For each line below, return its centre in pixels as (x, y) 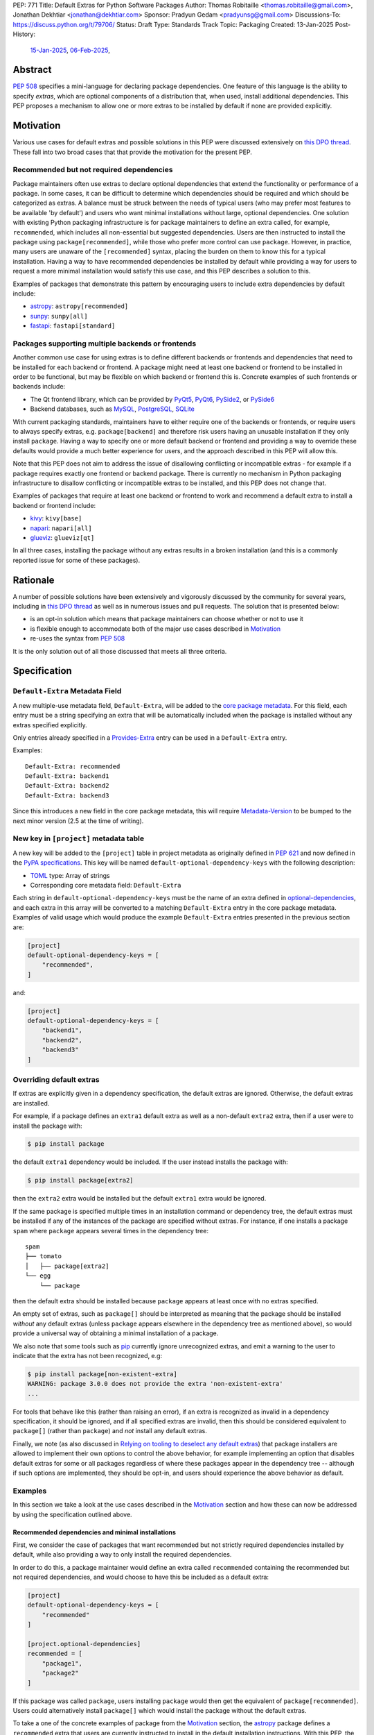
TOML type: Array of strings (70, 875)
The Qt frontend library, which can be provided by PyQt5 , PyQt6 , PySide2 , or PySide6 (152, 399)
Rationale (34, 580)
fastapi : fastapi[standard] (73, 325)
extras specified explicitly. (50, 725)
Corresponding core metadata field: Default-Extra (106, 885)
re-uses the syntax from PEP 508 (78, 638)
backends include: (39, 387)
